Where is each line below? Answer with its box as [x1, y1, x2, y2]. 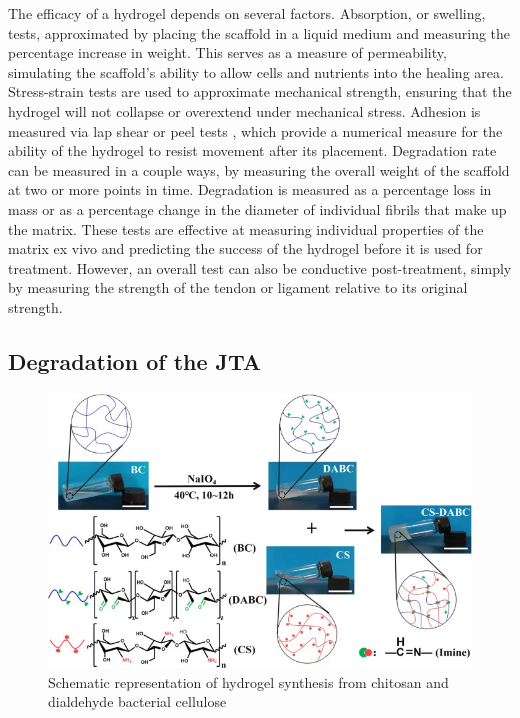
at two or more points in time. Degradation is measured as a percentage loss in [8, 179, 492, 200]
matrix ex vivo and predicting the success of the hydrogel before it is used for [8, 238, 483, 259]
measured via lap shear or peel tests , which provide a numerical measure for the [8, 120, 503, 141]
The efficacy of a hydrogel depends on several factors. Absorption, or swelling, [8, 3, 486, 23]
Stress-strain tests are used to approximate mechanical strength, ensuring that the [8, 81, 512, 102]
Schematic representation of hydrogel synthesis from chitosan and [48, 671, 449, 692]
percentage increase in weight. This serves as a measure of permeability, [8, 42, 447, 63]
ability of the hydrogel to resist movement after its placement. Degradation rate [8, 140, 497, 161]
